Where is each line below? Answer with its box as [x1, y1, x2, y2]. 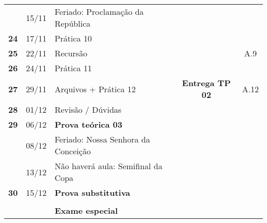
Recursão [54, 47, 87, 59]
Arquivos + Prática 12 [54, 83, 136, 95]
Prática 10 [54, 32, 92, 44]
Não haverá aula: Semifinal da [54, 160, 163, 172]
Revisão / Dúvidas [54, 104, 122, 115]
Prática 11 [54, 62, 92, 74]
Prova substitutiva [54, 187, 130, 198]
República [54, 17, 90, 29]
